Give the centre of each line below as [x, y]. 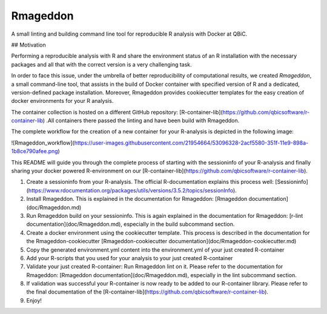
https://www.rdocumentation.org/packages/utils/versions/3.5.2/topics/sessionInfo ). [133, 190]
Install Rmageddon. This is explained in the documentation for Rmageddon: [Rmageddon [137, 199]
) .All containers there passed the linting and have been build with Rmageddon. [141, 120]
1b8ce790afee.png [35, 151]
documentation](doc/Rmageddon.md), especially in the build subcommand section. [130, 224]
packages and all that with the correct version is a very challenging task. [101, 64]
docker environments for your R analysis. [62, 101]
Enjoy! [34, 300]
